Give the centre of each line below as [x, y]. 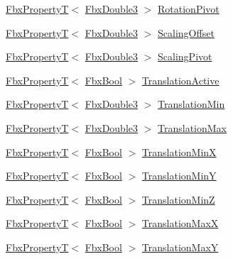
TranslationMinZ [178, 199]
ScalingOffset [186, 32]
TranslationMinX [179, 151]
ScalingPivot [185, 56]
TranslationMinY [179, 176]
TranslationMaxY [180, 247]
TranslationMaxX [180, 223]
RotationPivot [189, 9]
